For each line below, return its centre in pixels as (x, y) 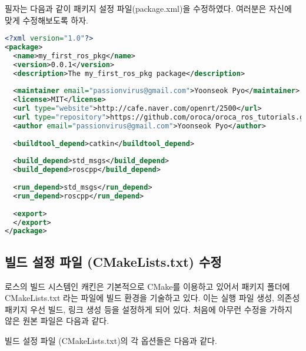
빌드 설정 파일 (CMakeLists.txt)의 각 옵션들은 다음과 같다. (111, 340)
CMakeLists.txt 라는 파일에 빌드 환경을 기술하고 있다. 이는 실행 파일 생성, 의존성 (152, 298)
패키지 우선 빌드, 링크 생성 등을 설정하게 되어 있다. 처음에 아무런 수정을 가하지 (149, 309)
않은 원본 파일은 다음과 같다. (57, 321)
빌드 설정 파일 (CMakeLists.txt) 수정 (113, 261)
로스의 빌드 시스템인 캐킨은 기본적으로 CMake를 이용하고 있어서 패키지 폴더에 (147, 286)
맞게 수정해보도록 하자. (47, 20)
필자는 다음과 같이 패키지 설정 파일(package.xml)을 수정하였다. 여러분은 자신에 (148, 8)
